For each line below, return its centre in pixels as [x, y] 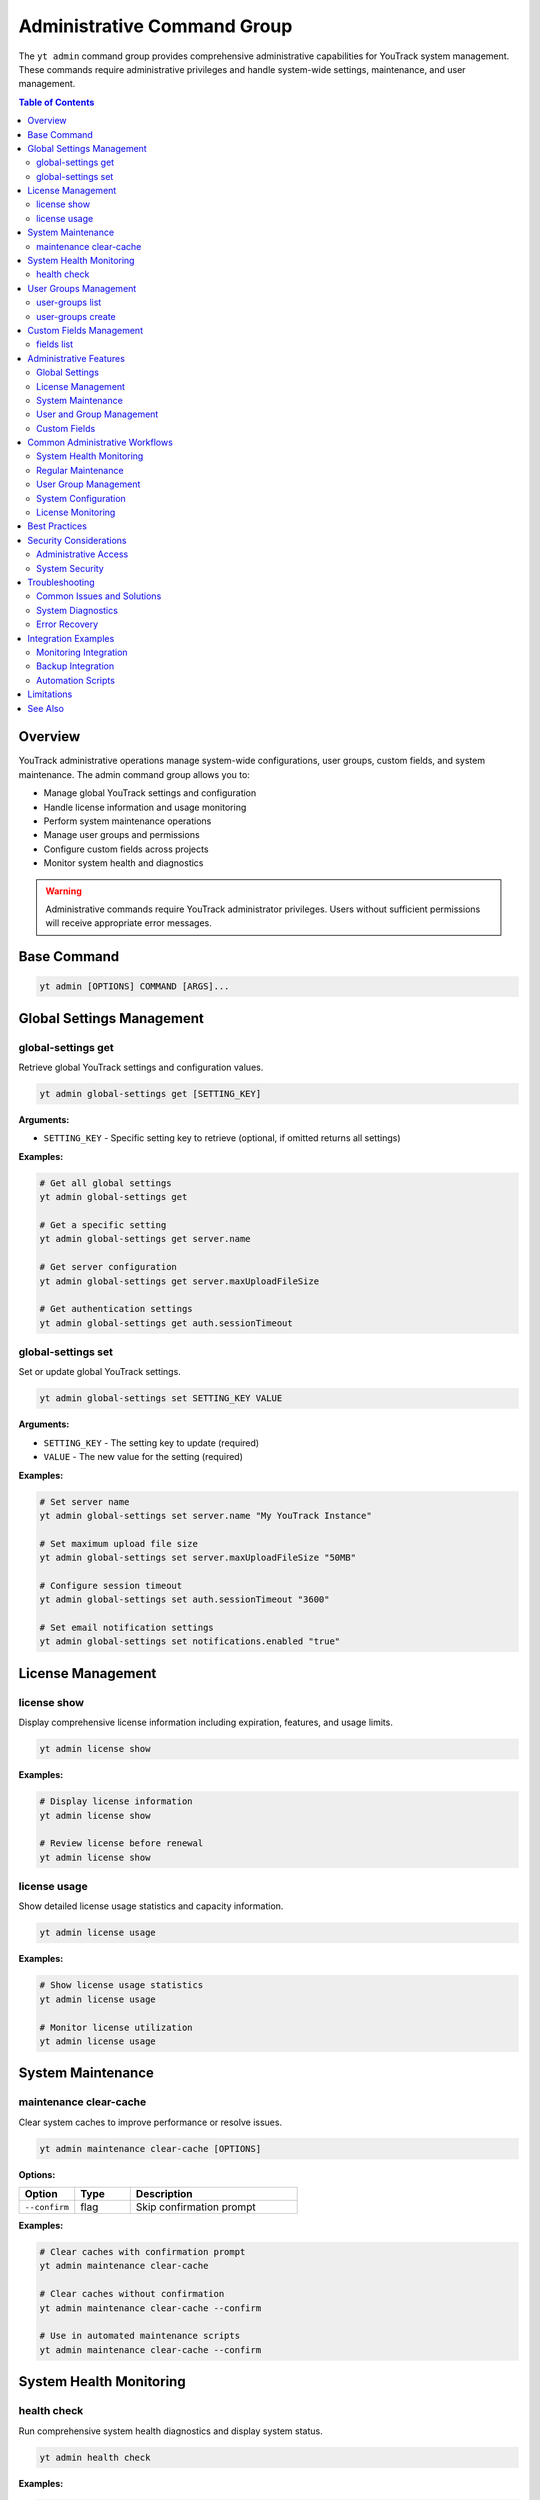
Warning [63, 891]
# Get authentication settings [116, 1309]
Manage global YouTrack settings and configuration [150, 793]
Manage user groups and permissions [121, 835]
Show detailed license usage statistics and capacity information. [151, 1906]
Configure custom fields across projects [126, 849]
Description [164, 2194]
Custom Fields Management [85, 330]
